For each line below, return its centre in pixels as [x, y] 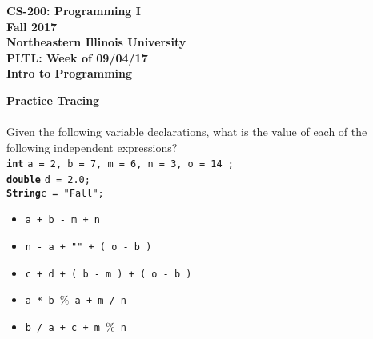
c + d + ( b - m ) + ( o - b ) [108, 274]
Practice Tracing [53, 100]
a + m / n [101, 301]
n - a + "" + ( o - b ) [88, 247]
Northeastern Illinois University [96, 42]
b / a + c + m [62, 327]
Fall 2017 [32, 26]
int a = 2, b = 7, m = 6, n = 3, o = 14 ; [120, 164]
